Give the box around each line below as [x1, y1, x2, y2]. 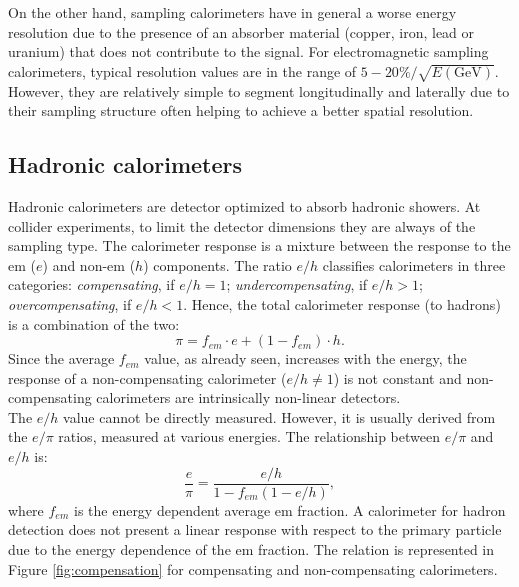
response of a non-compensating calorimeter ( [8, 367, 287, 388]
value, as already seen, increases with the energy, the [144, 348, 467, 369]
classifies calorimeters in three [322, 254, 506, 275]
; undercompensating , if [226, 274, 368, 295]
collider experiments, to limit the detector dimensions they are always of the [8, 215, 476, 236]
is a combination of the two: [8, 313, 180, 334]
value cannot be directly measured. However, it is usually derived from [63, 406, 496, 427]
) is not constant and [333, 367, 462, 388]
